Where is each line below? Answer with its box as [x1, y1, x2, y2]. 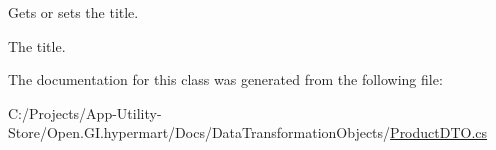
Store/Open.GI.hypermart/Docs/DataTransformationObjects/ [8, 122, 391, 143]
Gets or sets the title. [8, 2, 139, 22]
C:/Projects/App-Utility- [8, 102, 162, 123]
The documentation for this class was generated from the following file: [8, 69, 443, 90]
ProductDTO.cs [390, 122, 488, 143]
